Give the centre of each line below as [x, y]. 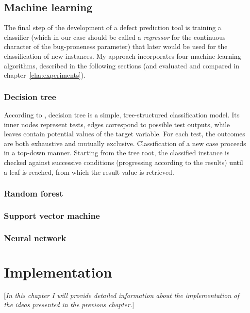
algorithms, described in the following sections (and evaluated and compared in [122, 65]
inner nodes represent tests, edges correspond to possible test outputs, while [117, 124]
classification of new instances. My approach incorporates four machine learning [123, 56]
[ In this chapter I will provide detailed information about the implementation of [122, 295]
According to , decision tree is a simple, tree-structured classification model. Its [122, 114]
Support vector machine [52, 215]
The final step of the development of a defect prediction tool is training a [113, 27]
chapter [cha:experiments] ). [45, 75]
